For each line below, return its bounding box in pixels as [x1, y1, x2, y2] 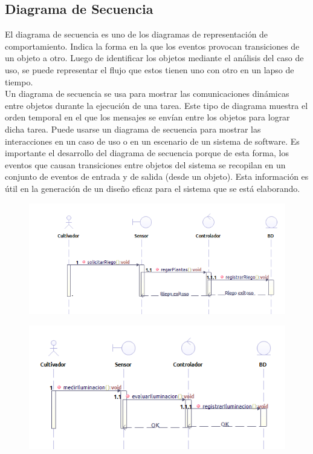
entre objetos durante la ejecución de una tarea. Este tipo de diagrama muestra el [5, 99, 308, 111]
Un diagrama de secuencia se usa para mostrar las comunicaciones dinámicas [5, 87, 289, 100]
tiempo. [5, 75, 33, 88]
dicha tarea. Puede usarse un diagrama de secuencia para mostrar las [5, 122, 261, 135]
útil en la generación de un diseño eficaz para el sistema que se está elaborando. [5, 182, 300, 194]
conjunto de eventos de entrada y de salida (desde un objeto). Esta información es [5, 170, 309, 183]
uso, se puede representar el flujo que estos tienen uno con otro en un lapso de [5, 63, 294, 76]
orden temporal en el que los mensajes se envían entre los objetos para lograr [5, 111, 290, 123]
